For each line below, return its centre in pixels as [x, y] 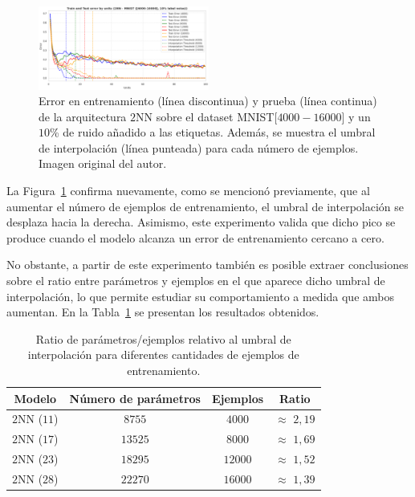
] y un [356, 116]
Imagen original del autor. [103, 163]
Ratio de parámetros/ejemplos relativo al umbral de [163, 338]
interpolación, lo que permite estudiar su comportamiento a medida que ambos [200, 296]
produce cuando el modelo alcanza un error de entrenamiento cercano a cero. [195, 237]
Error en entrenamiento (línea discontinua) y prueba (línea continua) [208, 101]
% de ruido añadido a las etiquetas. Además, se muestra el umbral [213, 132]
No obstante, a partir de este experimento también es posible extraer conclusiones [207, 265]
